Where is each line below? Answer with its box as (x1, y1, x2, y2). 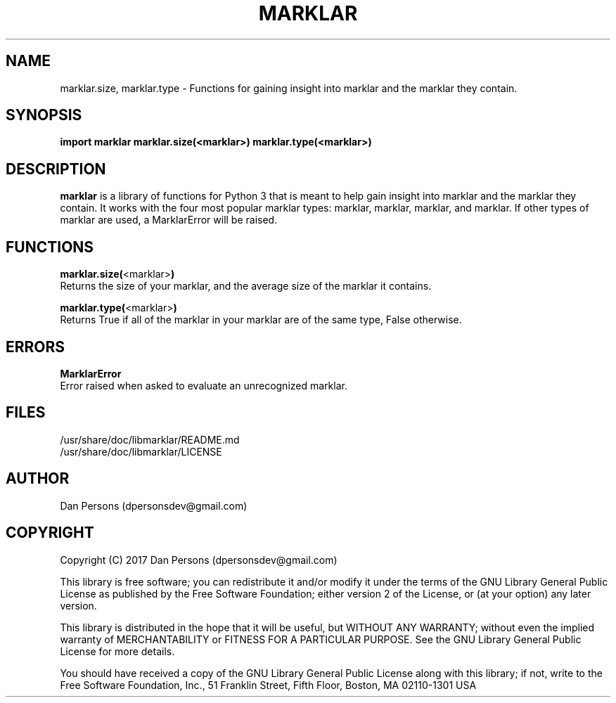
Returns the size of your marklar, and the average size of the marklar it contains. (60, 280, 432, 292)
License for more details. (60, 645, 175, 657)
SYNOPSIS (6, 106, 82, 124)
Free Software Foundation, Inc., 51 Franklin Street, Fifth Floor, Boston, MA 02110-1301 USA (60, 678, 477, 691)
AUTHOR (6, 470, 70, 488)
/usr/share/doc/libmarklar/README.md (60, 433, 240, 446)
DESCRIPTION (6, 160, 106, 178)
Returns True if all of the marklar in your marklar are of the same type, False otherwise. (60, 314, 462, 326)
